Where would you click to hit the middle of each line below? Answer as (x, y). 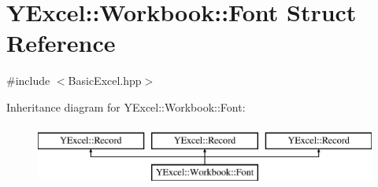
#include (28, 81)
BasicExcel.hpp (105, 81)
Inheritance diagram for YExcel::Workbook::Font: (126, 106)
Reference (61, 43)
